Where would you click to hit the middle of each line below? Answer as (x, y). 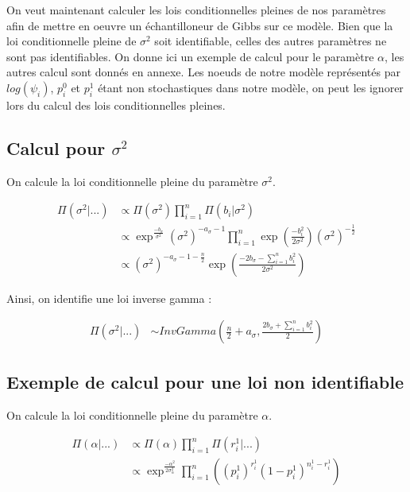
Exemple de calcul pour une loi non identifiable (205, 381)
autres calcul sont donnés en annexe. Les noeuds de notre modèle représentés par (203, 72)
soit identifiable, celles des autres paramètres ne (271, 41)
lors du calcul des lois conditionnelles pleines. (116, 105)
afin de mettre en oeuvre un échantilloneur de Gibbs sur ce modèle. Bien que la (200, 25)
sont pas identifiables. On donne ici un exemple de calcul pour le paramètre (190, 56)
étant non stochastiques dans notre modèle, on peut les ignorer (251, 87)
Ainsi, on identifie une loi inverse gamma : (109, 298)
